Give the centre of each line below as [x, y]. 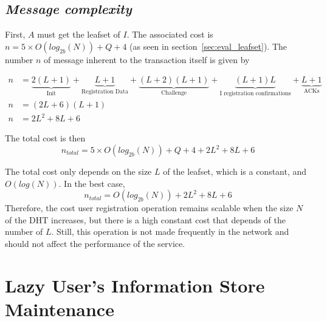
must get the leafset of [79, 34]
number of [24, 231]
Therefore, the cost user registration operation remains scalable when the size [149, 208]
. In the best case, [92, 183]
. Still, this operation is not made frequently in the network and [170, 231]
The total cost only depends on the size [78, 171]
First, [15, 34]
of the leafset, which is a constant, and [235, 171]
